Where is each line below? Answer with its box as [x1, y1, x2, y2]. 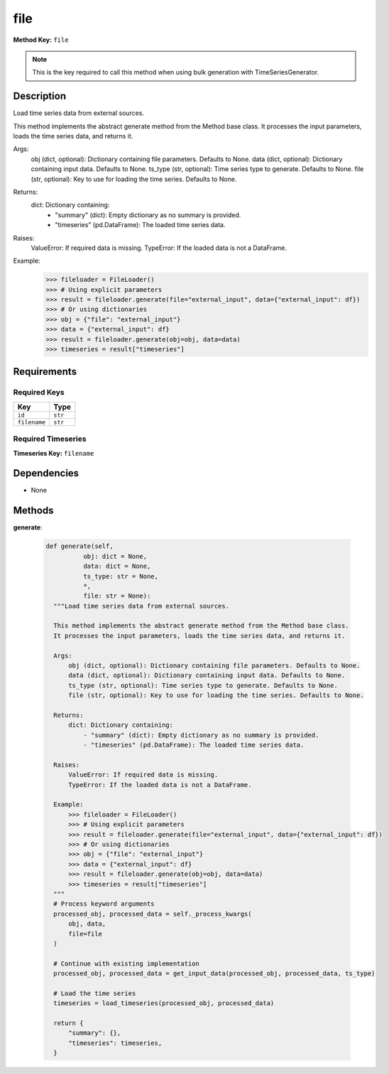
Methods [13, 505, 54, 517]
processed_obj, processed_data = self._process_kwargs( [53, 909, 252, 918]
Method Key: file [13, 35, 69, 44]
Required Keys [13, 388, 65, 398]
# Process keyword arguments [53, 900, 155, 908]
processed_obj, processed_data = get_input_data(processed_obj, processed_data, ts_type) [53, 970, 376, 977]
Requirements [13, 366, 77, 378]
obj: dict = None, [82, 552, 148, 560]
